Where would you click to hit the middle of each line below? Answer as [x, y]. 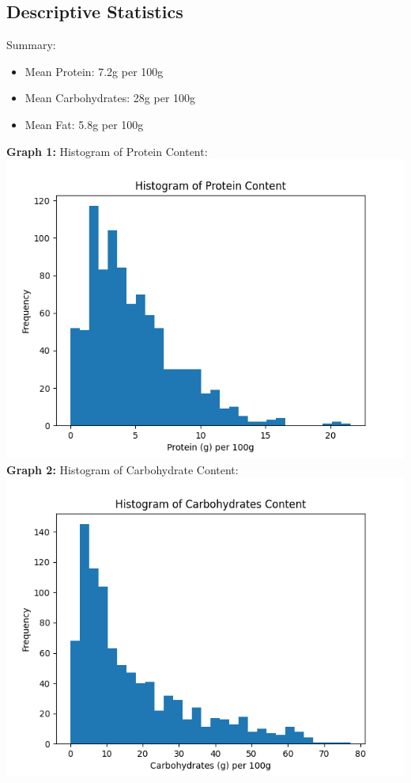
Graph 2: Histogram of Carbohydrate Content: [123, 469]
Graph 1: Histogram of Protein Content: [107, 151]
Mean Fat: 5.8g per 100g [84, 124]
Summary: [31, 45]
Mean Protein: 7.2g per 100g [94, 71]
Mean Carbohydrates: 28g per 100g [110, 98]
